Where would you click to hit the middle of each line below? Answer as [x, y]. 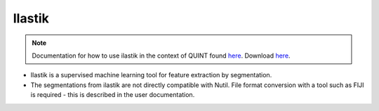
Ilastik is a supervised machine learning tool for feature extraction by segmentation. [151, 75]
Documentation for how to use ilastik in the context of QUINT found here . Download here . [161, 55]
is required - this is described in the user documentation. [113, 95]
